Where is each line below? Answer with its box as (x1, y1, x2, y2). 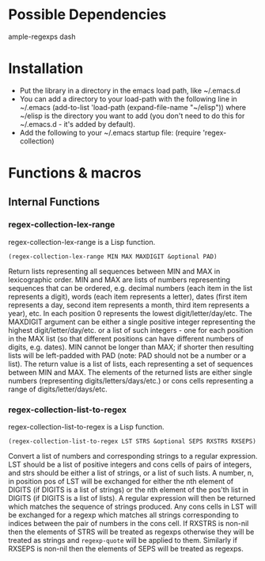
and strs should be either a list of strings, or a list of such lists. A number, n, (8, 468, 255, 478)
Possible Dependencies (8, 6, 167, 24)
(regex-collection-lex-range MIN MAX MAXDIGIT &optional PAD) (8, 252, 218, 261)
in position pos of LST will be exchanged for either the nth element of (8, 477, 234, 487)
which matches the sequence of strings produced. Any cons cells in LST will (8, 502, 257, 512)
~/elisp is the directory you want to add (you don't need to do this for (19, 111, 245, 120)
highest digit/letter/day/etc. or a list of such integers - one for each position (8, 325, 254, 334)
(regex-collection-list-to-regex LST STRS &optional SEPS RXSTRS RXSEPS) (8, 437, 257, 445)
